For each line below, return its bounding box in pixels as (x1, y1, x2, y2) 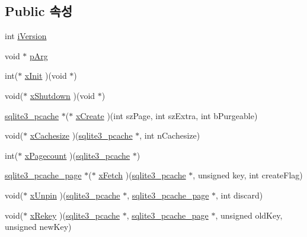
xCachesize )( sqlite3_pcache (30, 129, 133, 142)
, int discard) (216, 188, 263, 201)
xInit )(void (24, 69, 67, 82)
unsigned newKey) (5, 220, 72, 233)
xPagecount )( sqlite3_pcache (24, 149, 130, 161)
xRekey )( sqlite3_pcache (30, 209, 120, 221)
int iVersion (5, 30, 47, 42)
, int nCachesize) (139, 129, 200, 142)
